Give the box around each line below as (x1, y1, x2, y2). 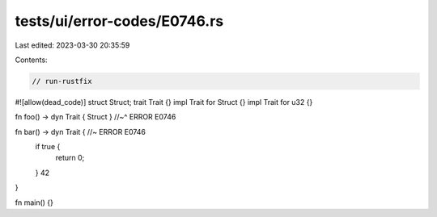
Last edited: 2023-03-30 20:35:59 (15, 40, 130, 50)
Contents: (15, 55, 48, 65)
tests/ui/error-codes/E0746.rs (15, 12, 224, 30)
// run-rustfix (32, 77, 92, 86)
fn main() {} (15, 198, 54, 207)
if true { (35, 142, 61, 152)
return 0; (55, 153, 85, 163)
